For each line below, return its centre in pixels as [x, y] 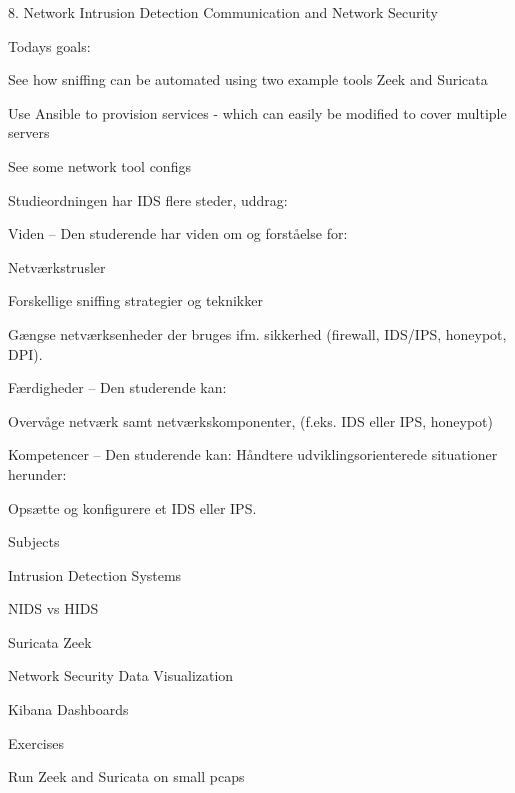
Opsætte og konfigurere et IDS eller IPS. [132, 507]
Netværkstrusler [57, 266]
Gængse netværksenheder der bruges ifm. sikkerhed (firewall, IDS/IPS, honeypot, [257, 333]
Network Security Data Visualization [121, 675]
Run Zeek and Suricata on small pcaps [126, 776]
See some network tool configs [99, 165]
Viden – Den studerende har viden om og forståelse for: [178, 233]
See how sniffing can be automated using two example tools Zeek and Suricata [248, 79]
